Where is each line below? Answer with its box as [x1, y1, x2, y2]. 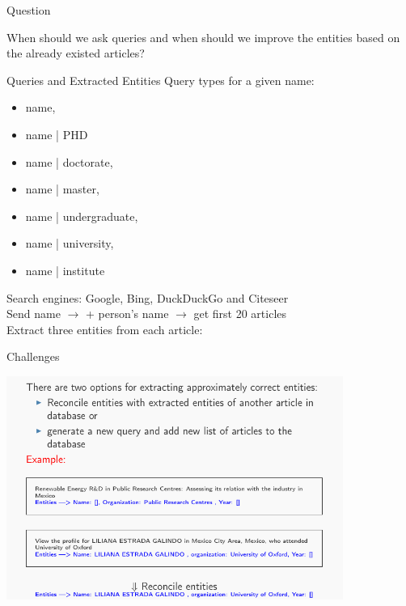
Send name [6, 305, 61, 322]
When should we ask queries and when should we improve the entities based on [6, 28, 400, 45]
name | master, [25, 180, 99, 197]
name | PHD [25, 125, 88, 142]
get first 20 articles [193, 305, 287, 322]
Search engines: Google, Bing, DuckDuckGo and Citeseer [6, 289, 289, 306]
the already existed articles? [6, 44, 145, 61]
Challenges [6, 348, 60, 365]
